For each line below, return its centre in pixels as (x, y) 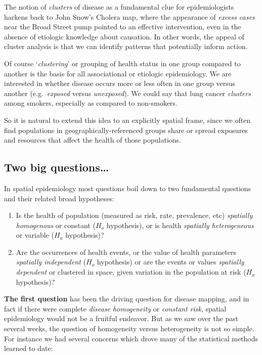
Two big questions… (57, 167)
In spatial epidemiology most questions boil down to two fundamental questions (128, 188)
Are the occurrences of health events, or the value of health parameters (126, 252)
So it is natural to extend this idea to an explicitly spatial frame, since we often (127, 120)
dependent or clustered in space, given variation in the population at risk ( (131, 272)
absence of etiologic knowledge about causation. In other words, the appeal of (124, 36)
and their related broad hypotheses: (59, 198)
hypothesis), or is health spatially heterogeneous (180, 225)
